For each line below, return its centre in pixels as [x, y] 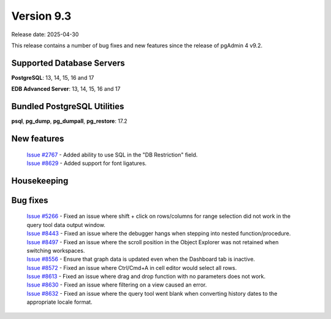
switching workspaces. [56, 250]
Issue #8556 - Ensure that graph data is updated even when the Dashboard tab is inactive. [141, 259]
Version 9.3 [41, 16]
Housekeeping [40, 181]
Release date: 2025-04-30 [45, 34]
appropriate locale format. [59, 302]
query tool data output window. [66, 225]
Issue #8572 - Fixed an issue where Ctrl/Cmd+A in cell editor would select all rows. [132, 267]
